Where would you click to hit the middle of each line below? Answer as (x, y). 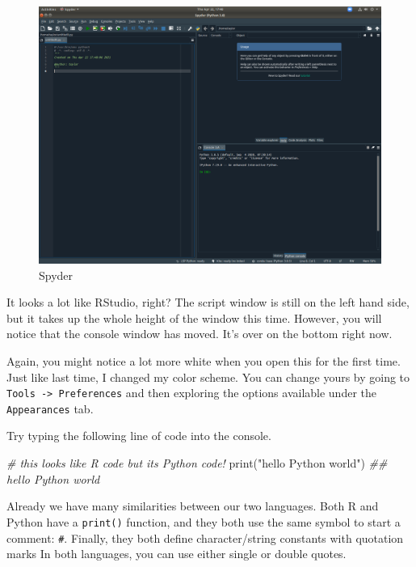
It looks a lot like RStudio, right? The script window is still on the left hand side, (208, 302)
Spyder (56, 275)
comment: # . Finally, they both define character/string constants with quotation (205, 537)
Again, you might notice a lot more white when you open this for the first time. (204, 360)
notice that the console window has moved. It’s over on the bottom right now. (200, 334)
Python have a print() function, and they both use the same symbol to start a (204, 521)
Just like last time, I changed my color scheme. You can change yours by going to (208, 377)
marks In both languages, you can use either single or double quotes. (176, 554)
